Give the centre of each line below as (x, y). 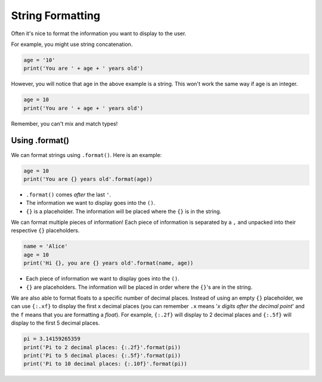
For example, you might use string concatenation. (72, 44)
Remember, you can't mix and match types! (64, 124)
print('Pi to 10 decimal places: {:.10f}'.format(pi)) (105, 364)
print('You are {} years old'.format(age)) (88, 179)
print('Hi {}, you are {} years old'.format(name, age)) (109, 263)
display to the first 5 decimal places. (55, 323)
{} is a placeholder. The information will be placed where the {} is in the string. (124, 211)
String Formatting (56, 16)
